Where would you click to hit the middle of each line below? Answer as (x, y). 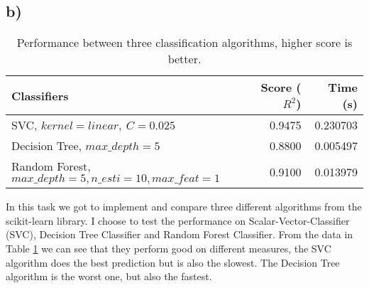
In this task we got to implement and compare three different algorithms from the (184, 207)
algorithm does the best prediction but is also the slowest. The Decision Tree (173, 262)
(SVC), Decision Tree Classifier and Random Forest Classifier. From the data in (180, 234)
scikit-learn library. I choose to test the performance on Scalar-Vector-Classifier (178, 220)
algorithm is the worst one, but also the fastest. (109, 276)
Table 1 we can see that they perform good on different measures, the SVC (169, 248)
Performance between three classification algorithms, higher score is (184, 43)
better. (184, 59)
